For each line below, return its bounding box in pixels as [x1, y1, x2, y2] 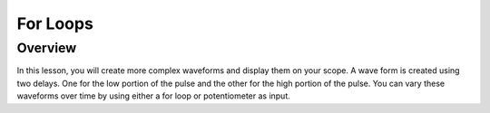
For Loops [16, 14, 94, 33]
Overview [16, 40, 77, 56]
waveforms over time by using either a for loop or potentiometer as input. [16, 90, 290, 101]
